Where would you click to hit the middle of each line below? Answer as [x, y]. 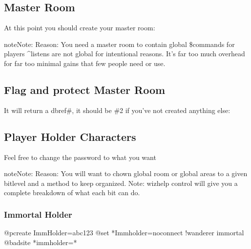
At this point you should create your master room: [80, 28]
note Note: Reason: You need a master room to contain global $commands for [119, 44]
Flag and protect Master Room [85, 89]
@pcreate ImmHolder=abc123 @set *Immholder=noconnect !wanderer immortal [124, 233]
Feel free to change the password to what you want [80, 157]
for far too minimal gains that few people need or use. [85, 63]
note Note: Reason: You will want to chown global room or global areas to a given [126, 173]
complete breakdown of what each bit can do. [72, 192]
